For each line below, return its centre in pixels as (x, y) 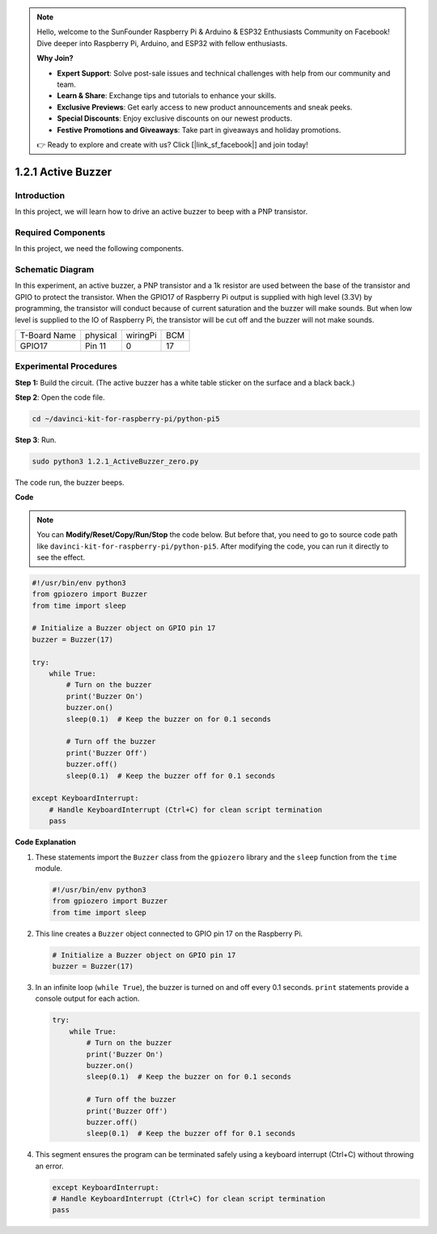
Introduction (40, 195)
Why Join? (55, 58)
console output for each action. (87, 999)
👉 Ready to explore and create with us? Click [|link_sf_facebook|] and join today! (172, 144)
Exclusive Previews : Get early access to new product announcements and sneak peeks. (205, 107)
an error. (49, 1166)
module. (49, 868)
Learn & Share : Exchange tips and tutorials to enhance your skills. (167, 96)
